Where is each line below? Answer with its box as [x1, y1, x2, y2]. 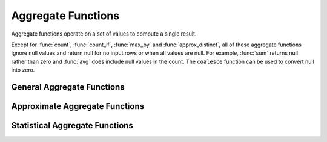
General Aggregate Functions [11, 82, 125, 92]
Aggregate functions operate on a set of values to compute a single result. [11, 30, 197, 37]
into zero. [11, 66, 35, 73]
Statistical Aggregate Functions [11, 120, 133, 131]
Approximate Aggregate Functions [11, 101, 145, 111]
